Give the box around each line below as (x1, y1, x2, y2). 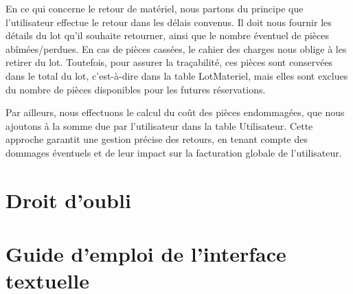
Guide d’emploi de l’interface (5, 240, 286, 268)
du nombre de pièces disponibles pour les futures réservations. (5, 82, 266, 96)
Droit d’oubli (5, 185, 131, 214)
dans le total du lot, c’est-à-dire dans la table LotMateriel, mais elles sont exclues (5, 68, 348, 82)
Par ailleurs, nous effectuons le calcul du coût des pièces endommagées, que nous (5, 105, 345, 120)
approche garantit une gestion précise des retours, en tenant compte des (5, 132, 308, 146)
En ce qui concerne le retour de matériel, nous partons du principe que (5, 1, 304, 15)
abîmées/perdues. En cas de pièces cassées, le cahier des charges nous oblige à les (5, 41, 347, 56)
